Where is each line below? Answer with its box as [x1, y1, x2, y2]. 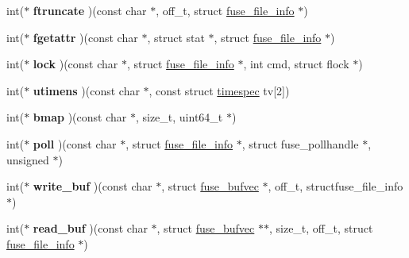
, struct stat [147, 29, 205, 45]
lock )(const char [33, 56, 118, 72]
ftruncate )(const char [33, 2, 147, 18]
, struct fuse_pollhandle [241, 135, 359, 152]
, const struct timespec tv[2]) [149, 82, 290, 98]
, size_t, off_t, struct [268, 220, 373, 237]
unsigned [6, 151, 49, 168]
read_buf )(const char [33, 220, 148, 237]
